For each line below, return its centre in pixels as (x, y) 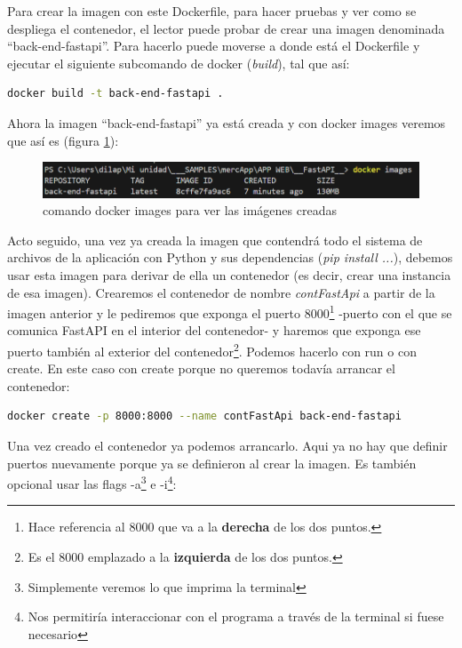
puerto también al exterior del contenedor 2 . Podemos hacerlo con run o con (212, 349)
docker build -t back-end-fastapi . (115, 94)
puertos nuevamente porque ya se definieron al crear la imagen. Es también (212, 463)
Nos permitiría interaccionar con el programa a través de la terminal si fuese (236, 616)
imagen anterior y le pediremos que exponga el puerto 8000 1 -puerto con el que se (230, 312)
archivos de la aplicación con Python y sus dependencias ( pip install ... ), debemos (230, 257)
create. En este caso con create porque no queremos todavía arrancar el (201, 368)
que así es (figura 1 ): (63, 140)
